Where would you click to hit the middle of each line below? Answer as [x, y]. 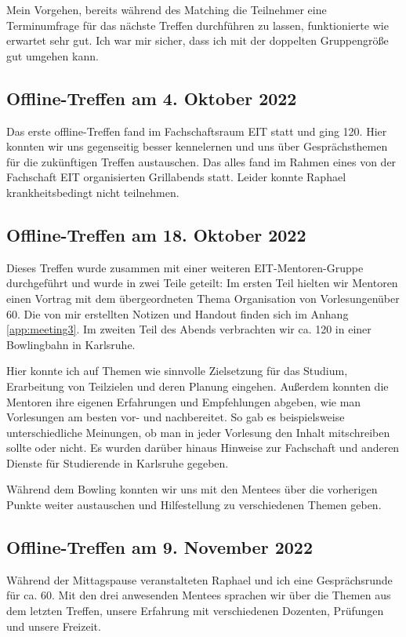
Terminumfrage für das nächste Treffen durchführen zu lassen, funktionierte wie [198, 25]
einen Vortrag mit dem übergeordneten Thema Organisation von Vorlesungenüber [203, 298]
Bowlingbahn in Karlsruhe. [71, 344]
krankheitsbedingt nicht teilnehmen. [93, 192]
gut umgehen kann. [53, 55]
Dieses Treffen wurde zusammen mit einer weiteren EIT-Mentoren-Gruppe [185, 267]
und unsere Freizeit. [54, 626]
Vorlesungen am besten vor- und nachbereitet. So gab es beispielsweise [176, 417]
